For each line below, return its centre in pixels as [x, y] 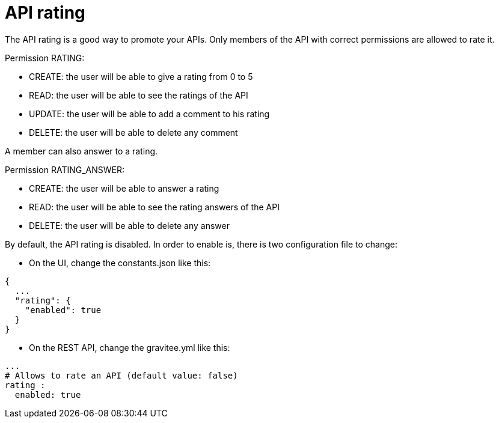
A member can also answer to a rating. [81, 151]
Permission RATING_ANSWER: [65, 169]
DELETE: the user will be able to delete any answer [129, 225]
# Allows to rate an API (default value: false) [121, 375]
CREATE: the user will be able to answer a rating [124, 188]
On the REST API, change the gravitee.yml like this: [130, 347]
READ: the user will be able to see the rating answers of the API [154, 207]
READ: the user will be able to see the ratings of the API [139, 95]
